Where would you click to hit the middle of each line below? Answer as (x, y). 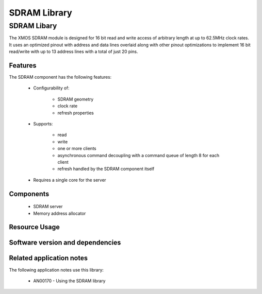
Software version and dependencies (65, 243)
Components (29, 194)
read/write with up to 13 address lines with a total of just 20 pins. (74, 52)
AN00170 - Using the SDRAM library (69, 281)
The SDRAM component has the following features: (60, 77)
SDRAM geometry (75, 99)
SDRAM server (48, 207)
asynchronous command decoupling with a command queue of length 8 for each (139, 155)
